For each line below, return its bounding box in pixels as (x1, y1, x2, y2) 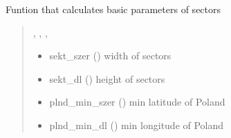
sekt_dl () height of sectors (49, 71, 165, 86)
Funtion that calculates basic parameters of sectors (6, 2, 221, 16)
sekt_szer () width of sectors (49, 48, 172, 63)
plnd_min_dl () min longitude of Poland (49, 117, 224, 132)
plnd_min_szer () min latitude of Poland (49, 95, 225, 109)
